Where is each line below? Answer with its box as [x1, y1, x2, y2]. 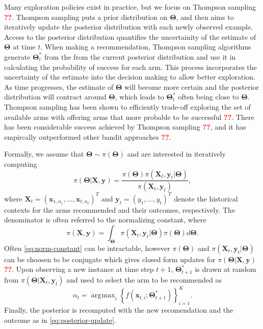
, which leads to [115, 91, 164, 102]
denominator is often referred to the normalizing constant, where [4, 214, 206, 225]
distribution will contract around [4, 91, 107, 102]
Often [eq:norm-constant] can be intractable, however [4, 242, 170, 253]
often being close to [178, 91, 239, 102]
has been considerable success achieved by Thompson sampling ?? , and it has [4, 121, 246, 132]
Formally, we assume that [4, 148, 84, 159]
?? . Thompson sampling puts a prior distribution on [4, 11, 168, 22]
